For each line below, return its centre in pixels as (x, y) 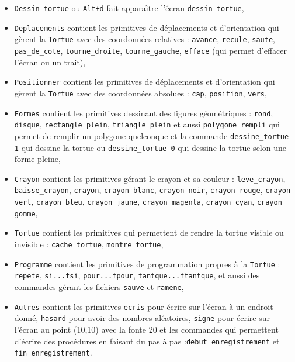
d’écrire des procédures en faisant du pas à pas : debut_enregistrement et (147, 341)
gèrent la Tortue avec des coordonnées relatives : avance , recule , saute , (145, 39)
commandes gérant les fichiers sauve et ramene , (99, 287)
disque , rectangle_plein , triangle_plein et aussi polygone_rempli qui (147, 124)
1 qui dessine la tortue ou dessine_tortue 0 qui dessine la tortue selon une (150, 147)
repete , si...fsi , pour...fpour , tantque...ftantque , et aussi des (137, 275)
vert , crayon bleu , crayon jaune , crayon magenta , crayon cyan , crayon (148, 201)
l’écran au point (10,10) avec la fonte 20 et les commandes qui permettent (146, 329)
